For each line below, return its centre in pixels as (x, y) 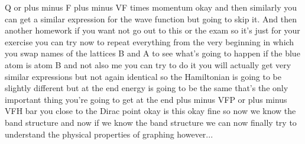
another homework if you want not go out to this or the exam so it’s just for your (152, 30)
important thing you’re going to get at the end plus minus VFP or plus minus (146, 99)
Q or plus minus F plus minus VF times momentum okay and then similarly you (151, 7)
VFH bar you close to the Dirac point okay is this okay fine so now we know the (150, 111)
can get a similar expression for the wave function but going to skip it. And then (151, 19)
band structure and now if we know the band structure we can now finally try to (151, 122)
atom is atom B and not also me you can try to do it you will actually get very (148, 64)
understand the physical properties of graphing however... (109, 134)
